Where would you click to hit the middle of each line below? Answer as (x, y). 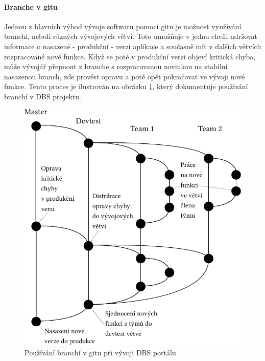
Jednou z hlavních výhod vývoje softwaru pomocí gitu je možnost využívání (123, 26)
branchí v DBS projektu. (43, 96)
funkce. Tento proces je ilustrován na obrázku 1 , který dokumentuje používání (126, 86)
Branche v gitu (31, 6)
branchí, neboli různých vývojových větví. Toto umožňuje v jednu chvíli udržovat (131, 36)
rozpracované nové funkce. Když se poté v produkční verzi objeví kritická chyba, (130, 56)
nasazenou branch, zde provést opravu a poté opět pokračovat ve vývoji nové (125, 76)
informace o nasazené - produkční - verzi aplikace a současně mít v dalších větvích (133, 46)
